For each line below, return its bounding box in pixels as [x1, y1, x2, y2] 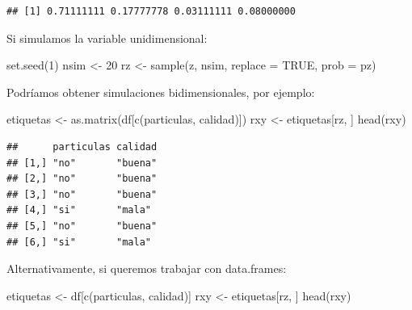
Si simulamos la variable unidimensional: [6, 29, 208, 46]
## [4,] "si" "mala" [6, 204, 151, 216]
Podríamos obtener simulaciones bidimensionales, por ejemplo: [6, 83, 315, 100]
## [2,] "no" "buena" [6, 173, 158, 185]
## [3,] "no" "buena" [6, 188, 158, 200]
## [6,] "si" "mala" [6, 236, 151, 248]
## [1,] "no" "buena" [6, 157, 158, 169]
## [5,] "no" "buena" [6, 220, 158, 232]
